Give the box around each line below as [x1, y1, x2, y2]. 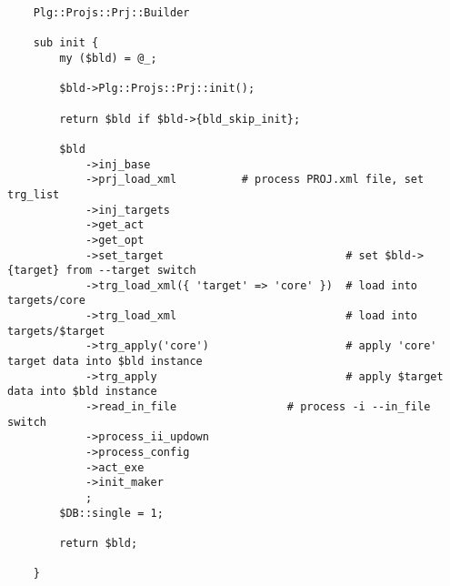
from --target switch [65, 264, 196, 278]
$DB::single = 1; [59, 506, 164, 520]
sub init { [33, 36, 99, 50]
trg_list [7, 187, 60, 201]
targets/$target [7, 324, 105, 338]
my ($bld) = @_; [59, 51, 157, 65]
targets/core [7, 294, 85, 308]
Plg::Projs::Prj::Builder [33, 6, 190, 19]
